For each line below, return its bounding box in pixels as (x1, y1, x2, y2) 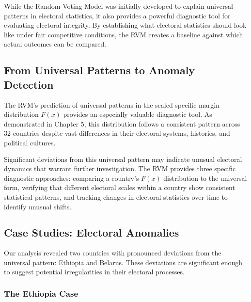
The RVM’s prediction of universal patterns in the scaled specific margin (4, 99, 220, 110)
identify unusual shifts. (4, 201, 72, 211)
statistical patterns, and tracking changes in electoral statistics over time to (4, 191, 228, 202)
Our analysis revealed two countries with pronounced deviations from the (4, 248, 221, 258)
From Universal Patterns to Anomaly (4, 63, 195, 78)
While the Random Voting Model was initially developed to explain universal (4, 1, 233, 11)
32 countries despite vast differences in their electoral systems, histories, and (4, 128, 230, 138)
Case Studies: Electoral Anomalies (4, 225, 179, 240)
